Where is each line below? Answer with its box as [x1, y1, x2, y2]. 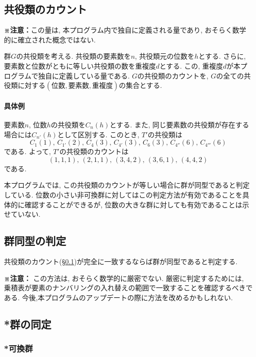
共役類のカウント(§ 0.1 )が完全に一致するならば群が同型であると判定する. [4, 256, 238, 266]
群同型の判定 [4, 233, 66, 248]
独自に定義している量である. [38, 70, 130, 80]
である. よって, [4, 146, 51, 157]
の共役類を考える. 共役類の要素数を [16, 51, 131, 61]
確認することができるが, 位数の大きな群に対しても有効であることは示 [24, 199, 250, 209]
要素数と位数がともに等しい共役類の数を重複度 [4, 60, 156, 71]
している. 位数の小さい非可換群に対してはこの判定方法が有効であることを [4, 189, 243, 199]
